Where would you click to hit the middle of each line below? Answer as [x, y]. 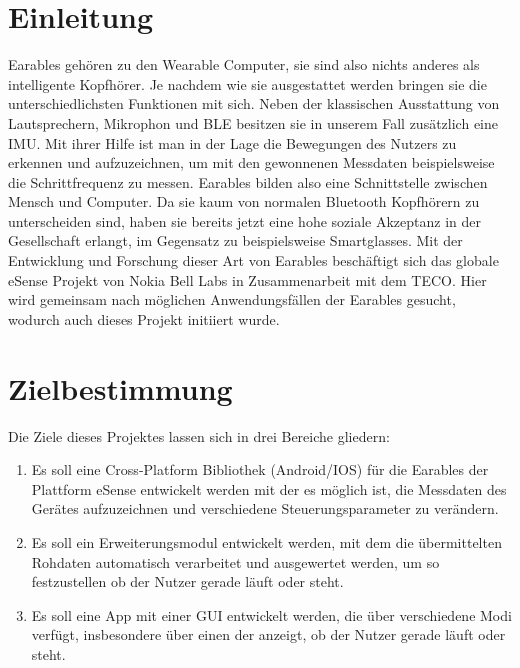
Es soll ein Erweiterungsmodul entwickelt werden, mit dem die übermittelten [266, 541]
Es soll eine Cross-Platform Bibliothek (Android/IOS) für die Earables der [260, 469]
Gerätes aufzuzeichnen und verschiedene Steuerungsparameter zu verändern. [265, 508]
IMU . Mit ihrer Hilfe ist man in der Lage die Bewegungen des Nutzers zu [232, 142]
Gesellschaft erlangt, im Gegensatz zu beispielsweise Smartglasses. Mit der [235, 240]
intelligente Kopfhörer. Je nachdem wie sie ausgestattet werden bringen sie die [247, 83]
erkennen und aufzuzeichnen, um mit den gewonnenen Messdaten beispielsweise [251, 162]
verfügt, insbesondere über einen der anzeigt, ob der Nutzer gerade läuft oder [268, 634]
